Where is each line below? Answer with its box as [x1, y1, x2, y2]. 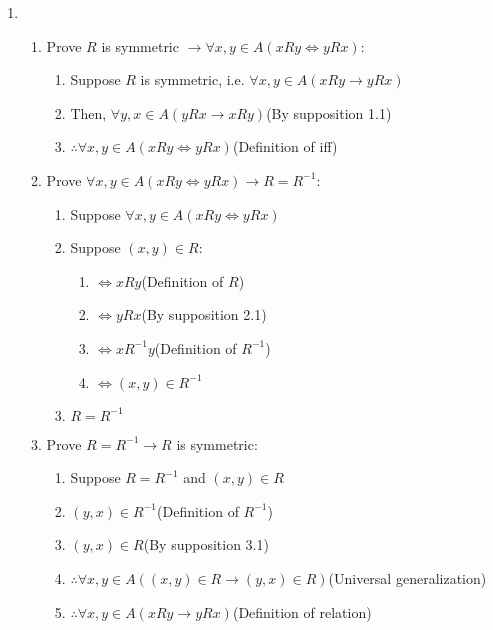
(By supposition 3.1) [143, 534, 269, 555]
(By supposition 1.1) [266, 102, 392, 123]
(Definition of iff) [232, 136, 338, 157]
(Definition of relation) [232, 601, 372, 622]
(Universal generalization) [328, 567, 487, 588]
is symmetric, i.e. [140, 69, 245, 90]
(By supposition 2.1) [141, 304, 267, 325]
